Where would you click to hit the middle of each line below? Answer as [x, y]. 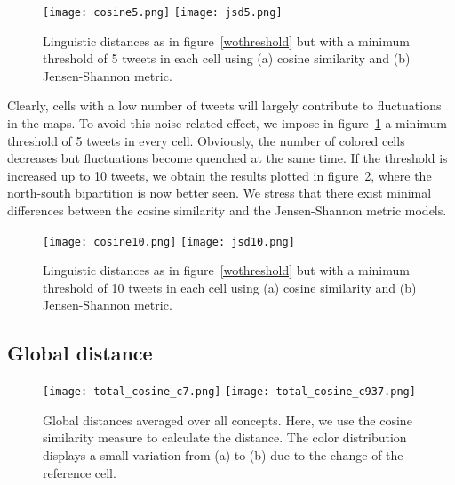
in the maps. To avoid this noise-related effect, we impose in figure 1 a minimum [227, 123]
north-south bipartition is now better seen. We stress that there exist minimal [220, 193]
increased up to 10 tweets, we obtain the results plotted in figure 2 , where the [220, 175]
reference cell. [80, 472]
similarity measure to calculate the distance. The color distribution [225, 437]
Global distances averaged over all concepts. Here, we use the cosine [227, 420]
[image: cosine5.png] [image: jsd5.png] [163, 12]
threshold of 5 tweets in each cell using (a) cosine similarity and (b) [227, 58]
